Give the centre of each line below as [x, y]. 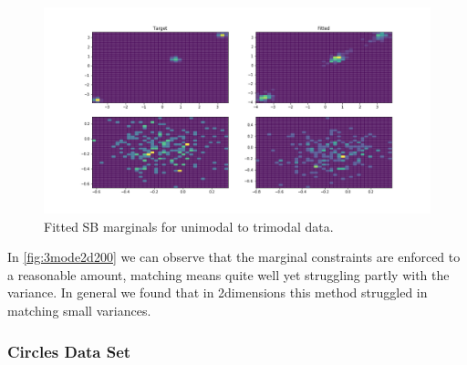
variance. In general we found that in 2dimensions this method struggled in [218, 292]
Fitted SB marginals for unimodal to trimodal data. [189, 226]
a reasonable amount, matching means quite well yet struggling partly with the [228, 274]
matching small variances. [79, 311]
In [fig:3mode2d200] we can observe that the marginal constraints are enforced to [234, 257]
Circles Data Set [69, 351]
